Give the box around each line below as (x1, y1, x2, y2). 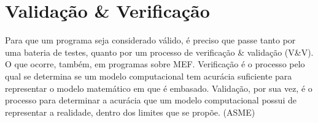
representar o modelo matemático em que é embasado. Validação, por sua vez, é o (5, 81, 312, 94)
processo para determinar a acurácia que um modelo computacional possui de (5, 94, 297, 106)
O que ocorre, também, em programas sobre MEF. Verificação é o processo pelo (5, 58, 305, 70)
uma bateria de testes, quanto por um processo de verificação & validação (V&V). (5, 45, 314, 58)
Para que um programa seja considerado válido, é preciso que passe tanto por (5, 34, 296, 47)
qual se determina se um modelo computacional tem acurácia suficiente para (5, 69, 292, 82)
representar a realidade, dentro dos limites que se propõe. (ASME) (5, 105, 255, 118)
